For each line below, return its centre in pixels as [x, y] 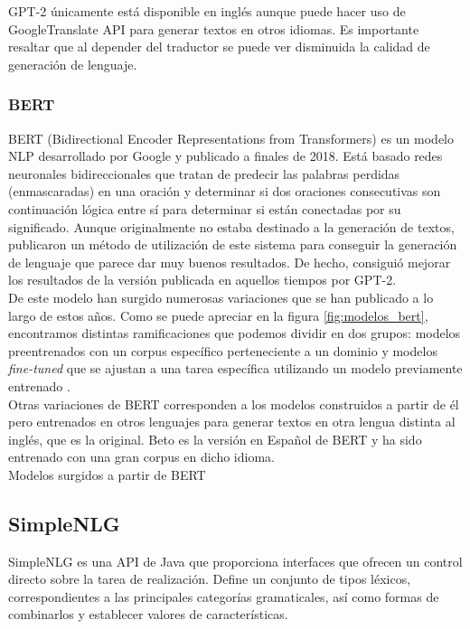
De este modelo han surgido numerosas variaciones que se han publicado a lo [221, 297]
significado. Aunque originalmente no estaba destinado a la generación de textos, [231, 226]
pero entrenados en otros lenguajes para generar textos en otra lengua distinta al [232, 422]
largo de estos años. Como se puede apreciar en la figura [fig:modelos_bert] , [218, 315]
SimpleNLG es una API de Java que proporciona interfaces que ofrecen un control [235, 561]
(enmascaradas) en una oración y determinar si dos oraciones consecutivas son [225, 191]
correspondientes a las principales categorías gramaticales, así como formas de [224, 596]
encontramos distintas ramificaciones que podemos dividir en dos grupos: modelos [235, 333]
